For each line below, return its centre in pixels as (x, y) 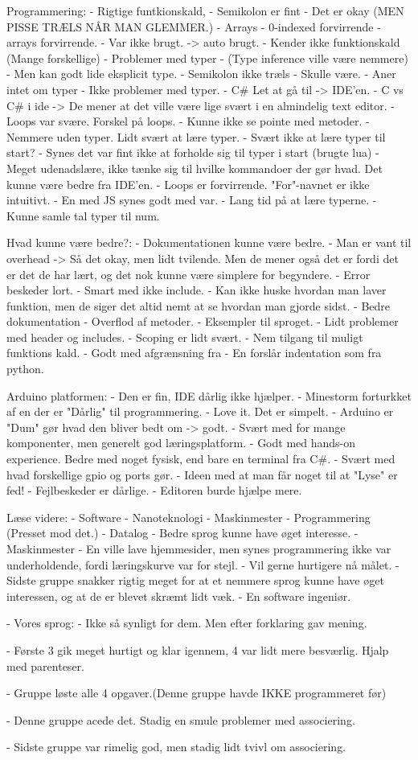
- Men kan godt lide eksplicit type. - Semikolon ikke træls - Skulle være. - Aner (201, 74)
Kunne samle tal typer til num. (83, 215)
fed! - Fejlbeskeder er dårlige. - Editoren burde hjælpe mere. (154, 490)
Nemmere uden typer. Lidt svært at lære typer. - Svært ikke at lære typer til (196, 136)
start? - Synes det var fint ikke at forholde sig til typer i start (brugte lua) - (193, 152)
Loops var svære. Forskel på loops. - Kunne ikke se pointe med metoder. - (188, 121)
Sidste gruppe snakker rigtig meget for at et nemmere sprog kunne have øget (195, 580)
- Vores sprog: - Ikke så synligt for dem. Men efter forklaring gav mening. (187, 623)
